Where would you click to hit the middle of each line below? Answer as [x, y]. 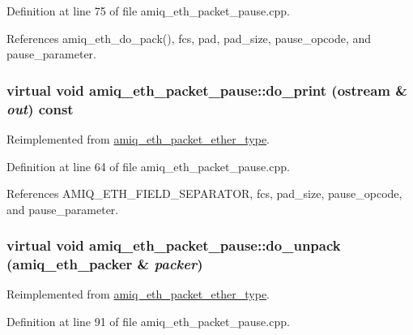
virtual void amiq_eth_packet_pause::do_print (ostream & [207, 90]
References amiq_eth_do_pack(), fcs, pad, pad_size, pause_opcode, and [189, 38]
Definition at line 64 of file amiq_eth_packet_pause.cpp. [148, 166]
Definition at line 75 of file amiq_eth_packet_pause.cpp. [148, 11]
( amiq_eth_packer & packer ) [105, 264]
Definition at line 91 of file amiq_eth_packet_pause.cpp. [148, 322]
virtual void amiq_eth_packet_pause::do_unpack [174, 245]
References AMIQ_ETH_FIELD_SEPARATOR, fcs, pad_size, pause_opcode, [204, 193]
